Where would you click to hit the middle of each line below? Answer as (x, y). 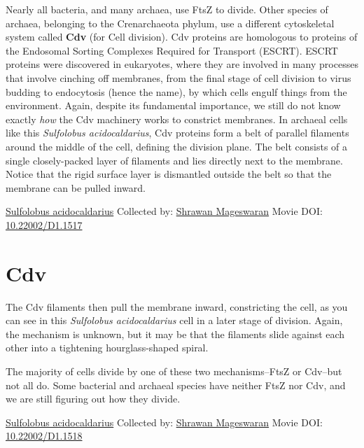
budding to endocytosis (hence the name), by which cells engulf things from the (176, 91)
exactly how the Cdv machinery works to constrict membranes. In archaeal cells (177, 119)
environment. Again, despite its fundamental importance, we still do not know (173, 105)
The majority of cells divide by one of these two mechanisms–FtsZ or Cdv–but (174, 371)
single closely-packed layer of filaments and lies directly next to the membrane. (174, 160)
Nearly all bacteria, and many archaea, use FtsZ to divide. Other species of (167, 9)
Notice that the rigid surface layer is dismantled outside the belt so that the (169, 174)
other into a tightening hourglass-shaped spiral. (107, 348)
